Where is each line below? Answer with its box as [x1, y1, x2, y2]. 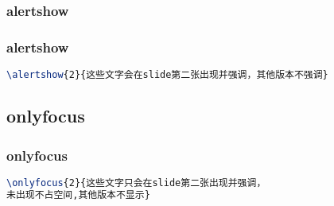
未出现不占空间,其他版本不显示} [6, 189, 150, 200]
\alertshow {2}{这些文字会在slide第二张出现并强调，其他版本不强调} [6, 69, 328, 81]
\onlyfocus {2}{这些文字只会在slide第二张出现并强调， [6, 177, 266, 189]
